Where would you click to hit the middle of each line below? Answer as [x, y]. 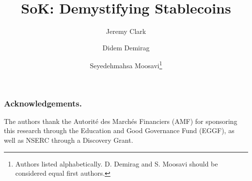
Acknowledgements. [43, 103]
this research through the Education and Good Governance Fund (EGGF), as [119, 130]
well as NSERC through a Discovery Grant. [69, 140]
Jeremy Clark [126, 31]
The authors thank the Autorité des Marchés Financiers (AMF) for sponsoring [121, 121]
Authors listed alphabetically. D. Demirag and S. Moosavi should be [117, 163]
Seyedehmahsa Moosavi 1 [126, 65]
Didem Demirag [126, 47]
